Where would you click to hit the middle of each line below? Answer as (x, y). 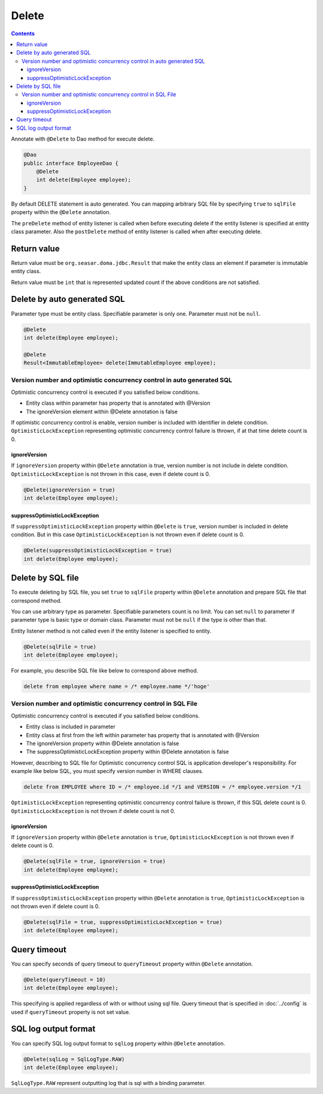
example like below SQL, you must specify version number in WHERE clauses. (107, 771)
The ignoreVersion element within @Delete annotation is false (102, 411)
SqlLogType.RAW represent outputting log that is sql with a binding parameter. (108, 1083)
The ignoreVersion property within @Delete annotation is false (103, 743)
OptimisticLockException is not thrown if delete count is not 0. (93, 811)
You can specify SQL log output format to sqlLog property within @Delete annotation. (118, 1043)
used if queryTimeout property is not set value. (71, 1012)
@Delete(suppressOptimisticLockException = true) (98, 551)
